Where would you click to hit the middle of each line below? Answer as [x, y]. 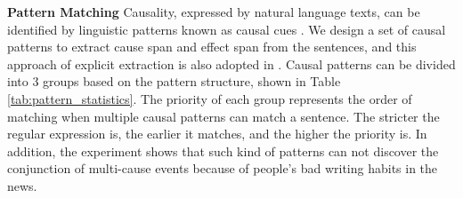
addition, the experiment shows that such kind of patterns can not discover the [223, 150]
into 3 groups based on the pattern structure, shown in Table [174, 81]
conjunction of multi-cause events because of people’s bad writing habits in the [223, 168]
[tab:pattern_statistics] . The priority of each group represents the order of [210, 98]
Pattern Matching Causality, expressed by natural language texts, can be [214, 12]
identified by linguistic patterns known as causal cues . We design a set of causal [227, 29]
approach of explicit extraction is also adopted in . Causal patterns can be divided [231, 63]
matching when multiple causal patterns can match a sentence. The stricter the [223, 116]
